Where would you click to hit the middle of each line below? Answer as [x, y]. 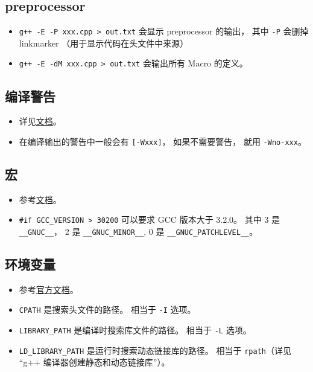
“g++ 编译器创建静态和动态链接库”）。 [94, 362]
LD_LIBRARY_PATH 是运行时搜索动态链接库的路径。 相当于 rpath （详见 [155, 350]
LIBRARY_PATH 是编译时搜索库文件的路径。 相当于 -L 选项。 [135, 330]
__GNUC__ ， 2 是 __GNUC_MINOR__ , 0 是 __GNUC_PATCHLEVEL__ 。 [138, 232]
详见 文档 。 [40, 121]
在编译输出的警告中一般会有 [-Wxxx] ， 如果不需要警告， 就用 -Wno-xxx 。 [163, 141]
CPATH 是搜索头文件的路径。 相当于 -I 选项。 [107, 309]
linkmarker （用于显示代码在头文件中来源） [104, 43]
